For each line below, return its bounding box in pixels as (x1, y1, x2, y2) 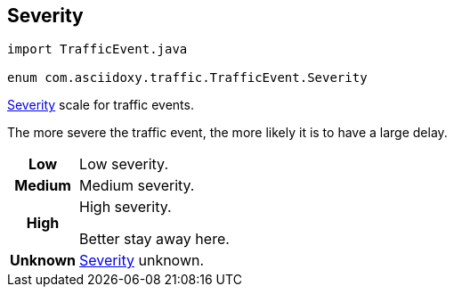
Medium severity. (79, 176, 195, 195)
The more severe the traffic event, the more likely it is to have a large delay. (7, 125, 448, 141)
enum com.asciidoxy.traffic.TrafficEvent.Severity (7, 70, 368, 86)
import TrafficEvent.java (7, 42, 188, 57)
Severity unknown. (79, 251, 205, 270)
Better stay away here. (79, 230, 230, 249)
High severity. (79, 198, 172, 216)
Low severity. (79, 155, 168, 174)
